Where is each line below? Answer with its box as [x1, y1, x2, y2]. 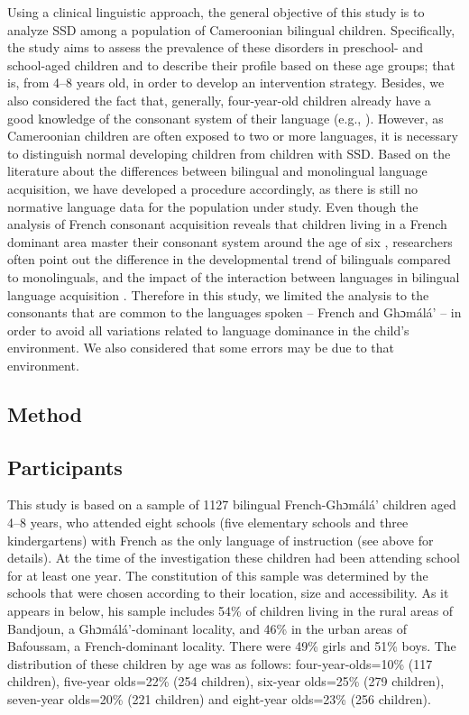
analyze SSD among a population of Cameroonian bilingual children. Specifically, [7, 20, 455, 39]
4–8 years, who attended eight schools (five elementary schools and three [7, 513, 409, 532]
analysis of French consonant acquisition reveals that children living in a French [7, 215, 447, 234]
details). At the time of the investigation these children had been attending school [7, 548, 461, 567]
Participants [7, 453, 123, 481]
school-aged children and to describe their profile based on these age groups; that [7, 55, 455, 74]
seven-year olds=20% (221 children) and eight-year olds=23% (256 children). [7, 689, 431, 708]
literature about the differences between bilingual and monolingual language [7, 161, 428, 180]
